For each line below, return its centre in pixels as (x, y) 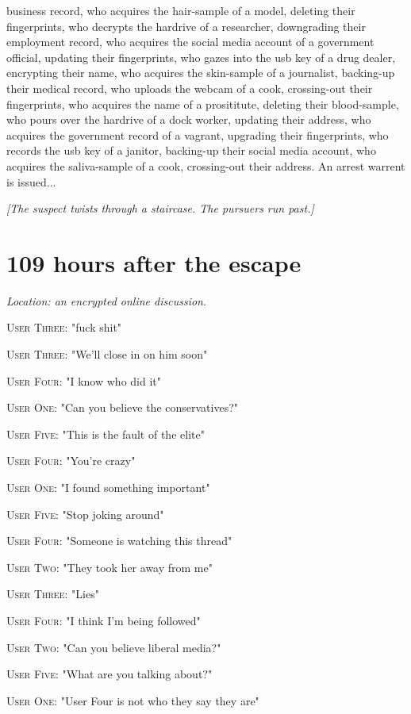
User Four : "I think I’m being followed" (104, 620)
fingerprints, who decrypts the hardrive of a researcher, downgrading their (186, 26)
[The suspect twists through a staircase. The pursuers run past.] (160, 208)
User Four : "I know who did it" (84, 380)
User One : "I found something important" (108, 487)
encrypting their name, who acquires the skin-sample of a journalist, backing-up (201, 73)
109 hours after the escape (154, 262)
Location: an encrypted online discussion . (106, 300)
